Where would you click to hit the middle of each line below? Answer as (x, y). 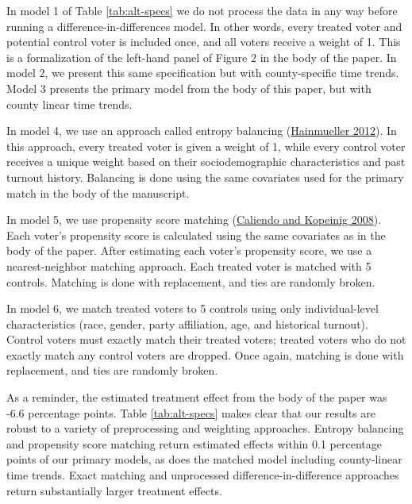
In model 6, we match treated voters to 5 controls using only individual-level (193, 308)
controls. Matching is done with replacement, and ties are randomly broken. (191, 281)
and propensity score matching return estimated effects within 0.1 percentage (194, 443)
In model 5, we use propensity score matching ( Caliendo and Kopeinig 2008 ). (194, 219)
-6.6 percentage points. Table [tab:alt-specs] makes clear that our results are (191, 412)
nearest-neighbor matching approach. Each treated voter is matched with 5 (189, 265)
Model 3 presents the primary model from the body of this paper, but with (189, 88)
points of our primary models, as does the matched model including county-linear (204, 459)
